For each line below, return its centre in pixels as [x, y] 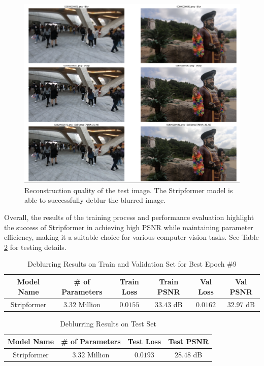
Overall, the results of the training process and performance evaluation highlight [129, 217]
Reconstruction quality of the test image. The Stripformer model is [129, 190]
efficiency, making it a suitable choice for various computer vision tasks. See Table [131, 237]
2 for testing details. [35, 247]
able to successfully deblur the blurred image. [95, 200]
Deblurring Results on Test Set [108, 324]
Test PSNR [189, 341]
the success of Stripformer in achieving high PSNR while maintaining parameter [129, 227]
